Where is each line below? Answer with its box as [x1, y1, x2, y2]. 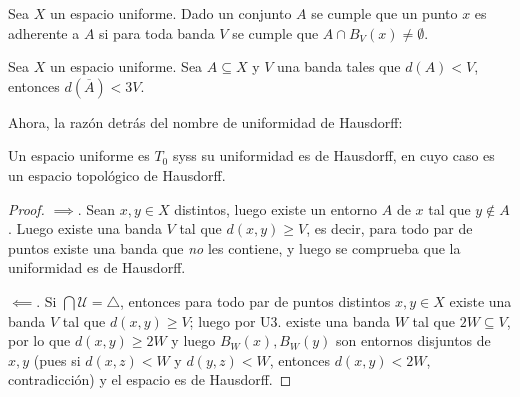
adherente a [8, 22, 80, 43]
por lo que [8, 330, 71, 351]
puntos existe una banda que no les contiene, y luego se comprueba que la [8, 237, 461, 258]
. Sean [77, 198, 116, 219]
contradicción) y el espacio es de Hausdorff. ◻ [8, 369, 292, 390]
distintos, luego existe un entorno [174, 198, 378, 219]
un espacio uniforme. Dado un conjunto [49, 3, 292, 23]
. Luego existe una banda [8, 218, 162, 239]
